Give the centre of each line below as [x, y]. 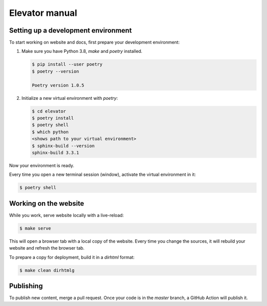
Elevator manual [43, 13]
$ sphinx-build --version [63, 146]
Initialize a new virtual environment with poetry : [70, 98]
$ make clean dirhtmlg [47, 270]
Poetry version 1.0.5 [58, 85]
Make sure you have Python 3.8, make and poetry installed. [82, 51]
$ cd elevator [49, 111]
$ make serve [35, 228]
